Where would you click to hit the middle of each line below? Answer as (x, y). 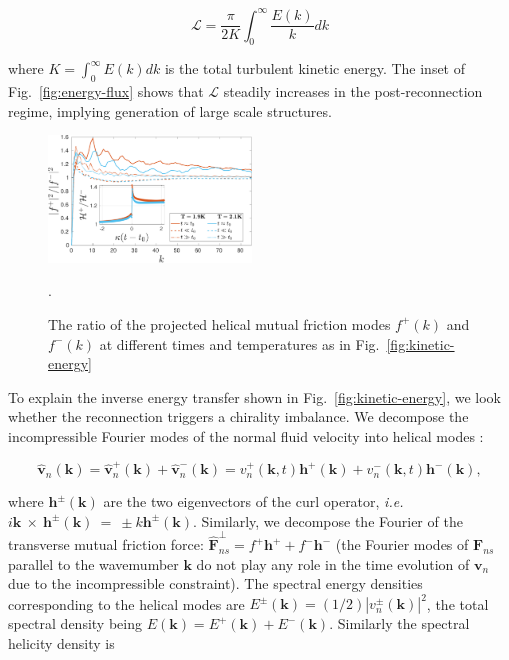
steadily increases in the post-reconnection (353, 91)
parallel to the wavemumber (93, 563)
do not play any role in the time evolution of (333, 563)
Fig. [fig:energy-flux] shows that (106, 91)
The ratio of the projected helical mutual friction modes (219, 323)
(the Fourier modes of (402, 544)
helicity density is (61, 643)
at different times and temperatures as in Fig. (239, 343)
